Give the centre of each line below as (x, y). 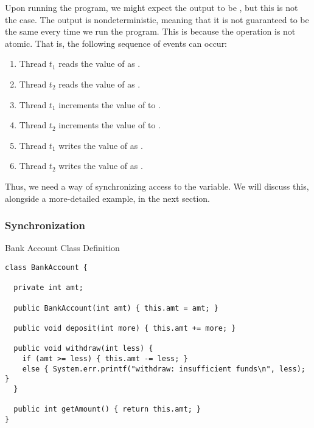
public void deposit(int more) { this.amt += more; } (125, 328)
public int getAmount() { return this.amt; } (107, 409)
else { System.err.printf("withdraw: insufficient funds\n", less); (164, 369)
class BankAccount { (47, 267)
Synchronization (45, 225)
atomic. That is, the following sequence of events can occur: (116, 43)
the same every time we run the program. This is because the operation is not (150, 31)
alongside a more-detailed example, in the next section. (107, 198)
